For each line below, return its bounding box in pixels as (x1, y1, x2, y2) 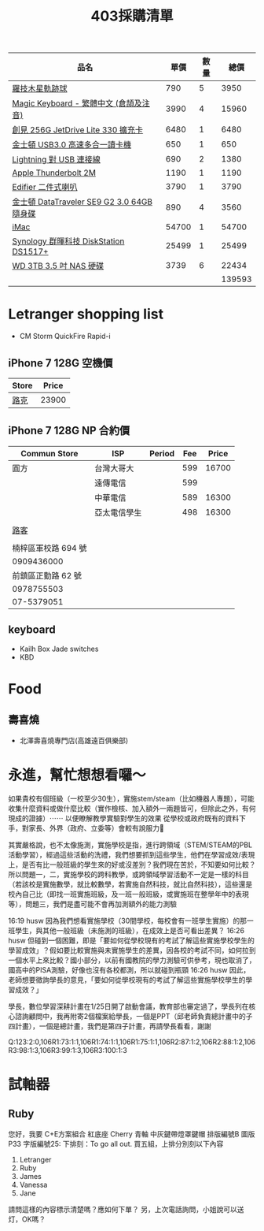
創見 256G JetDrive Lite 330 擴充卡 (12, 125, 144, 136)
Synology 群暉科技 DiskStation (12, 236, 125, 247)
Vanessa (19, 1180, 48, 1189)
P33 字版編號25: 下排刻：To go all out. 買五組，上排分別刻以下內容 (8, 1139, 224, 1148)
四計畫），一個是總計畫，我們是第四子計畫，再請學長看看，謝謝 (8, 1021, 211, 1031)
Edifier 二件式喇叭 (12, 182, 78, 193)
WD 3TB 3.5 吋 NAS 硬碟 (12, 261, 104, 272)
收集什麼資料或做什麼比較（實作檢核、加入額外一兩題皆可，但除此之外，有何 (8, 803, 256, 813)
